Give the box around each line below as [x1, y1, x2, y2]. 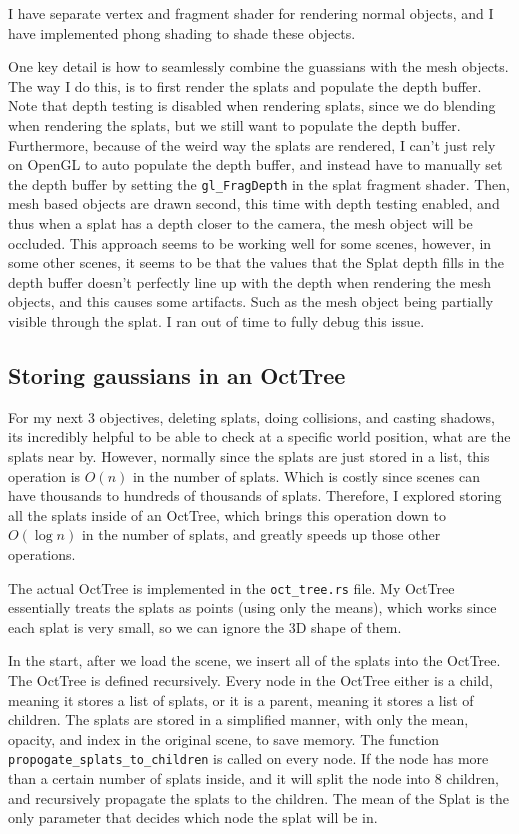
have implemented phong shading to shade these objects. [8, 22, 356, 43]
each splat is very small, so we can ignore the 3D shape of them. [8, 616, 402, 637]
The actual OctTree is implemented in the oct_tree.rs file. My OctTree [8, 577, 455, 598]
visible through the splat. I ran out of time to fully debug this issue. [8, 310, 425, 331]
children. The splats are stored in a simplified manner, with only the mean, [8, 709, 469, 730]
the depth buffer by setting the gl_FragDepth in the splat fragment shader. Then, [8, 173, 510, 194]
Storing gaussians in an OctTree [8, 359, 346, 390]
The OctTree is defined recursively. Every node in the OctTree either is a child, [8, 669, 493, 690]
